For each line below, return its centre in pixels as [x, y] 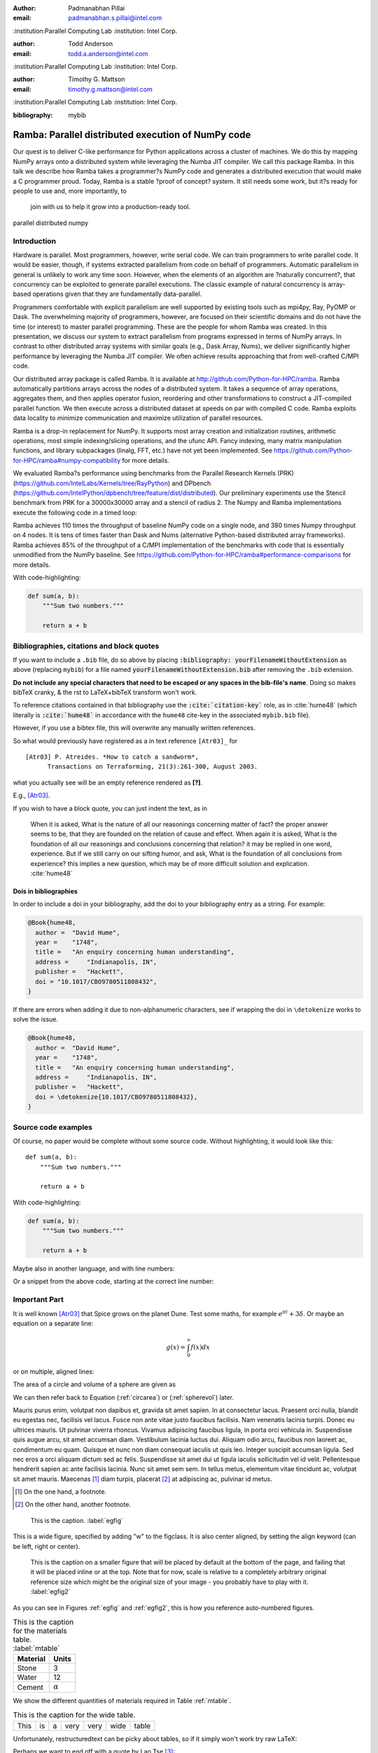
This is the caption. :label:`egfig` [77, 1520]
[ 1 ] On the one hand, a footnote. [61, 1492]
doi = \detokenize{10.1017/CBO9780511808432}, [117, 1097]
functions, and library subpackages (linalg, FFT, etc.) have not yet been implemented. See [143, 451]
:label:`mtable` [36, 1649]
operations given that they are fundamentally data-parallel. [117, 294]
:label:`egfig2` [50, 1592]
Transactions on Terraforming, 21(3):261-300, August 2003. [153, 767]
